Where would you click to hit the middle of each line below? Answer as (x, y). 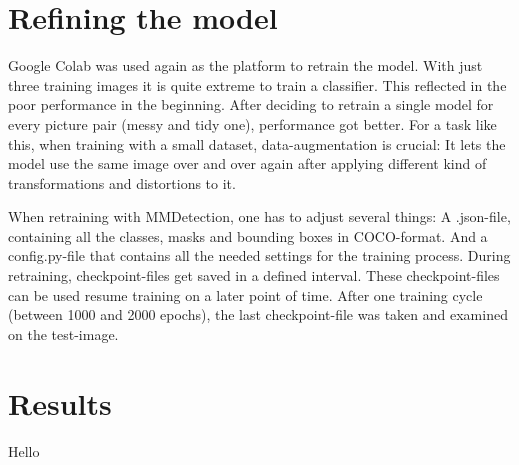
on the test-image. (63, 333)
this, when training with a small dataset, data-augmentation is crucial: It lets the (257, 143)
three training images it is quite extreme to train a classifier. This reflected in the (257, 84)
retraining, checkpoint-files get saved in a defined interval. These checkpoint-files (254, 275)
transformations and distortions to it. (122, 182)
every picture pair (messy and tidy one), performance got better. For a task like (252, 123)
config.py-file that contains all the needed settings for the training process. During (259, 255)
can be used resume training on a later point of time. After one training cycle (245, 294)
